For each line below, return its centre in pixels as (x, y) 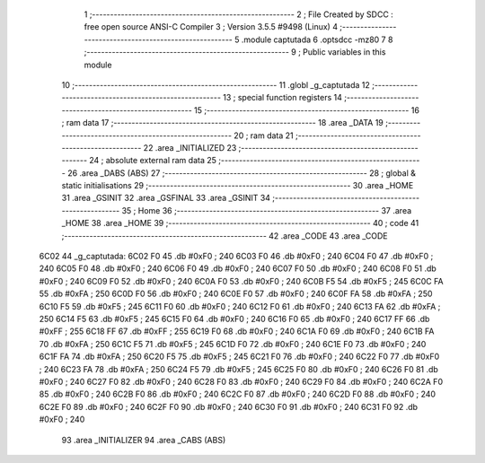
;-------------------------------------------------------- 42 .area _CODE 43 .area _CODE (225, 236)
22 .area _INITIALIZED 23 (190, 147)
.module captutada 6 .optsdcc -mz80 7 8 (317, 39)
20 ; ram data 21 (264, 135)
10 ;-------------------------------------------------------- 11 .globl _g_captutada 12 (216, 84)
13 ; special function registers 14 (283, 98)
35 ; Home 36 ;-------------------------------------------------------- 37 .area (267, 210)
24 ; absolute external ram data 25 (153, 161)
